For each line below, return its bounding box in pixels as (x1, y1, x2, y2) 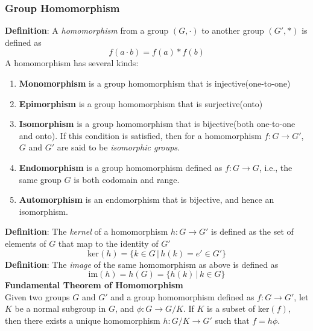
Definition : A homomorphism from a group (5, 24, 169, 37)
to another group (201, 24, 264, 37)
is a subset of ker (207, 302, 270, 315)
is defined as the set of (211, 225, 294, 238)
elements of (5, 237, 46, 249)
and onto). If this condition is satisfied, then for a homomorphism (19, 129, 262, 141)
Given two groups (5, 290, 70, 303)
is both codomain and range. (74, 173, 180, 185)
